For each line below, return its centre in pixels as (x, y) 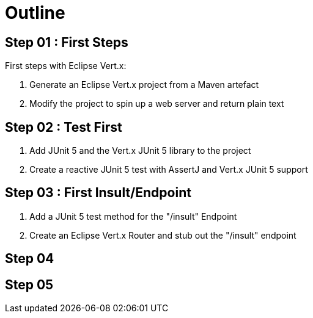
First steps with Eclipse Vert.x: (66, 66)
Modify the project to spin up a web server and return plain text (157, 104)
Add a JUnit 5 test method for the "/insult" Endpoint (133, 216)
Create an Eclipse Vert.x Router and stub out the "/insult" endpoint (163, 235)
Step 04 (30, 259)
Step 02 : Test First (64, 127)
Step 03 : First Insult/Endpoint (98, 193)
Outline (35, 13)
